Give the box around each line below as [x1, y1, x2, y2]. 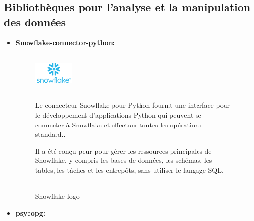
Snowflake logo [35, 191, 80, 201]
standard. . [35, 129, 66, 139]
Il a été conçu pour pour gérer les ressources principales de [35, 145, 212, 156]
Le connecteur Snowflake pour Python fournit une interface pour [35, 100, 230, 110]
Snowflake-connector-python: [15, 37, 115, 47]
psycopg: [15, 207, 46, 218]
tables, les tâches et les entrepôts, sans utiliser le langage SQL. [35, 164, 224, 175]
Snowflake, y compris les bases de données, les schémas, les [35, 155, 212, 165]
